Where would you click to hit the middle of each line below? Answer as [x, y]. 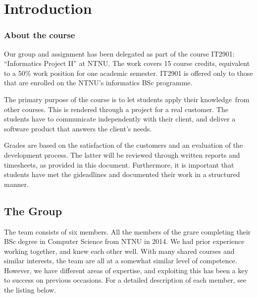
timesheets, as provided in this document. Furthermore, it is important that [119, 164]
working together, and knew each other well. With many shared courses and [119, 251]
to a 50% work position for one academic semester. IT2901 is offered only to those [128, 73]
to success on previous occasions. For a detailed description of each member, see [125, 280]
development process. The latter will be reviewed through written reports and [122, 154]
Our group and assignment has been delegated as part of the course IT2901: [119, 53]
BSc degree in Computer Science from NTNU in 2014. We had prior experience [124, 241]
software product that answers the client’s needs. [78, 128]
